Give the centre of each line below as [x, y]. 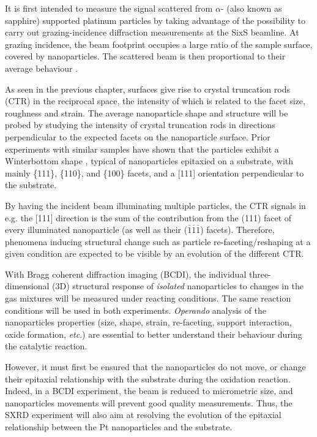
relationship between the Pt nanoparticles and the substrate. [119, 427]
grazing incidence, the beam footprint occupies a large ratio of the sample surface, [159, 44]
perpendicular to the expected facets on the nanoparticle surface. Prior [138, 136]
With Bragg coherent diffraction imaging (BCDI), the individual [126, 274]
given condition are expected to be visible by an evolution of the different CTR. [155, 253]
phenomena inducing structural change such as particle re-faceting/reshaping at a [158, 241]
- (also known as [251, 8]
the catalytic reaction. [46, 346]
